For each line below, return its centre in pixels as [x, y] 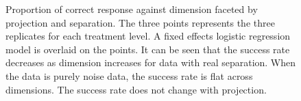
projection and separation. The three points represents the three [140, 22]
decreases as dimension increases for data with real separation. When [151, 62]
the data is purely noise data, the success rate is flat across [129, 75]
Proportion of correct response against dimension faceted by [132, 9]
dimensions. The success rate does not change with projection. [136, 89]
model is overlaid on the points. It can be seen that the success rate [148, 49]
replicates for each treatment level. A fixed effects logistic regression [148, 36]
